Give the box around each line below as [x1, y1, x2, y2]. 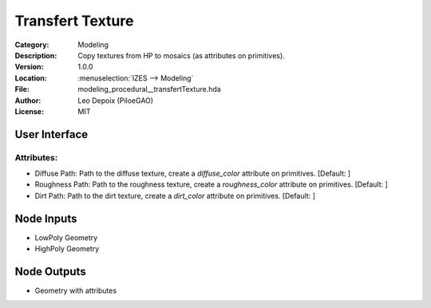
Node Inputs [14, 211, 77, 225]
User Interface [14, 128, 89, 141]
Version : [14, 62, 44, 72]
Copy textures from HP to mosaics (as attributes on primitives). [77, 50, 285, 60]
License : [14, 106, 44, 116]
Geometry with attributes [34, 286, 117, 295]
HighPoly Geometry [34, 244, 100, 254]
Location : [14, 73, 47, 83]
